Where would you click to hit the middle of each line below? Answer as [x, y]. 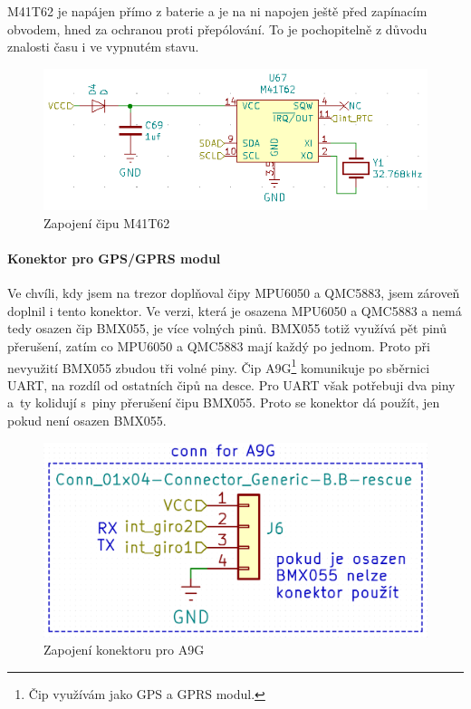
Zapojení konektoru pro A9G [124, 650]
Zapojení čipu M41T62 [107, 222]
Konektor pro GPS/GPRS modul [114, 259]
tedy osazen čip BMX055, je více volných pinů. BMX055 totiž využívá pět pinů [227, 328]
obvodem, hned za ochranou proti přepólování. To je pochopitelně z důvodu [217, 29]
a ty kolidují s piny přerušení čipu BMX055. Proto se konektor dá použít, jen [224, 402]
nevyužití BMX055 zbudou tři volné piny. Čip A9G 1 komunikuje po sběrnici [219, 366]
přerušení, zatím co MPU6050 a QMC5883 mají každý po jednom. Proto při [219, 346]
